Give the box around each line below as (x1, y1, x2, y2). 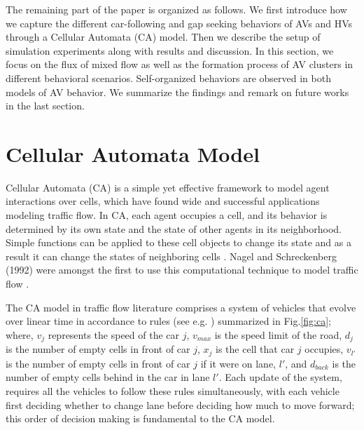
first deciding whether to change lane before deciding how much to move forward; (6, 397, 355, 412)
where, (6, 327, 34, 342)
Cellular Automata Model (6, 139, 260, 168)
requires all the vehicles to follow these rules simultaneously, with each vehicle (6, 383, 339, 398)
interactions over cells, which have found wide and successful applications (6, 194, 320, 208)
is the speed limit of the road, (214, 327, 342, 342)
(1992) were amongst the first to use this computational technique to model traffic (6, 262, 358, 277)
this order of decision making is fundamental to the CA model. (6, 411, 275, 426)
